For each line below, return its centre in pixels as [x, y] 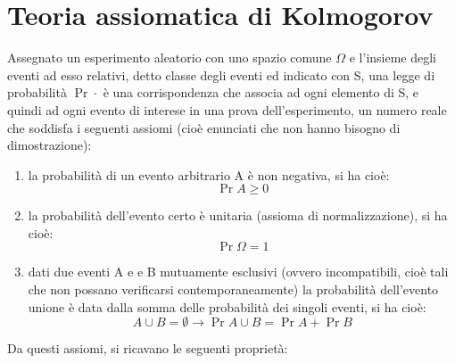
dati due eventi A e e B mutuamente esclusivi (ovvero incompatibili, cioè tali [238, 272]
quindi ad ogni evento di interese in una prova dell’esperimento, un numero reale [227, 109]
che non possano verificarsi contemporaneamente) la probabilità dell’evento [233, 289]
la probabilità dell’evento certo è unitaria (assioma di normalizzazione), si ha [238, 215]
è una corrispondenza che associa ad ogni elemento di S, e [261, 92]
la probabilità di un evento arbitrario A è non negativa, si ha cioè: [209, 174]
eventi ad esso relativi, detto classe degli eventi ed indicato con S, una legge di [221, 74]
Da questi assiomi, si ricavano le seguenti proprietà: [148, 348]
